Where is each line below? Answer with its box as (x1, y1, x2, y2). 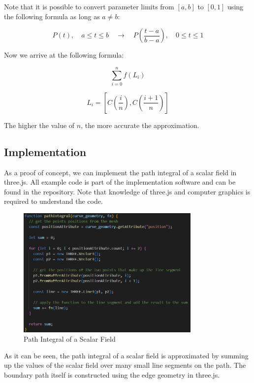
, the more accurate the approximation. (81, 120, 199, 130)
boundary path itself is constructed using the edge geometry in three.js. (4, 369, 220, 380)
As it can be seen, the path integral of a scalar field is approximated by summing (4, 350, 249, 360)
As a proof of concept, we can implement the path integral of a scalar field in (4, 167, 237, 177)
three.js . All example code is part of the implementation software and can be (4, 177, 236, 187)
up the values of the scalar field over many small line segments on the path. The (4, 360, 246, 370)
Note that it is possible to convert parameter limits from (4, 1, 174, 11)
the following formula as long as (4, 11, 100, 21)
